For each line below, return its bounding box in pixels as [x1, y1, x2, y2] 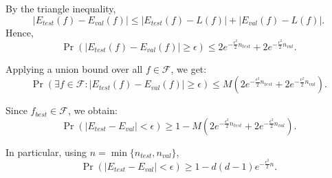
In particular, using [5, 144, 87, 159]
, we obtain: [67, 103, 118, 118]
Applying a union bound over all [5, 61, 143, 76]
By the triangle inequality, [5, 1, 116, 15]
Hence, [5, 25, 34, 39]
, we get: [170, 61, 207, 76]
